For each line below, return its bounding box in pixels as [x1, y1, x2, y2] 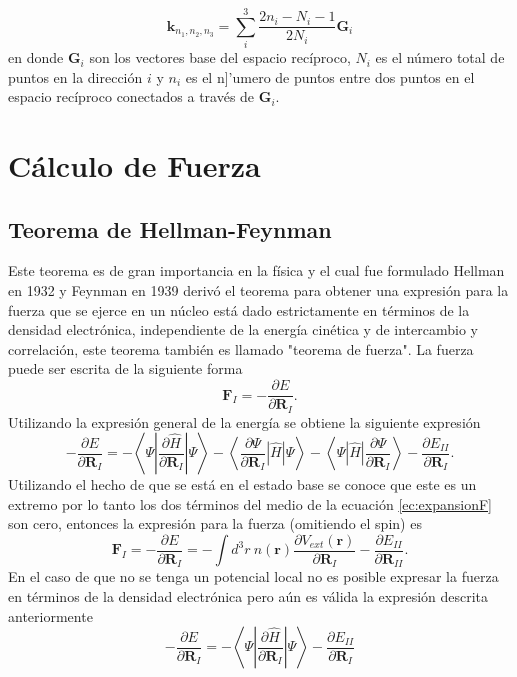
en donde [8, 47, 64, 68]
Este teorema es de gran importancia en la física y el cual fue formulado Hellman [8, 260, 505, 281]
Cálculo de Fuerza [8, 145, 261, 186]
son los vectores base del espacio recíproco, [89, 47, 351, 68]
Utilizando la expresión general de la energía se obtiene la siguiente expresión [8, 411, 481, 432]
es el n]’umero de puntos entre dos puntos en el [185, 66, 475, 87]
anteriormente [8, 605, 93, 626]
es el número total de [375, 47, 505, 68]
